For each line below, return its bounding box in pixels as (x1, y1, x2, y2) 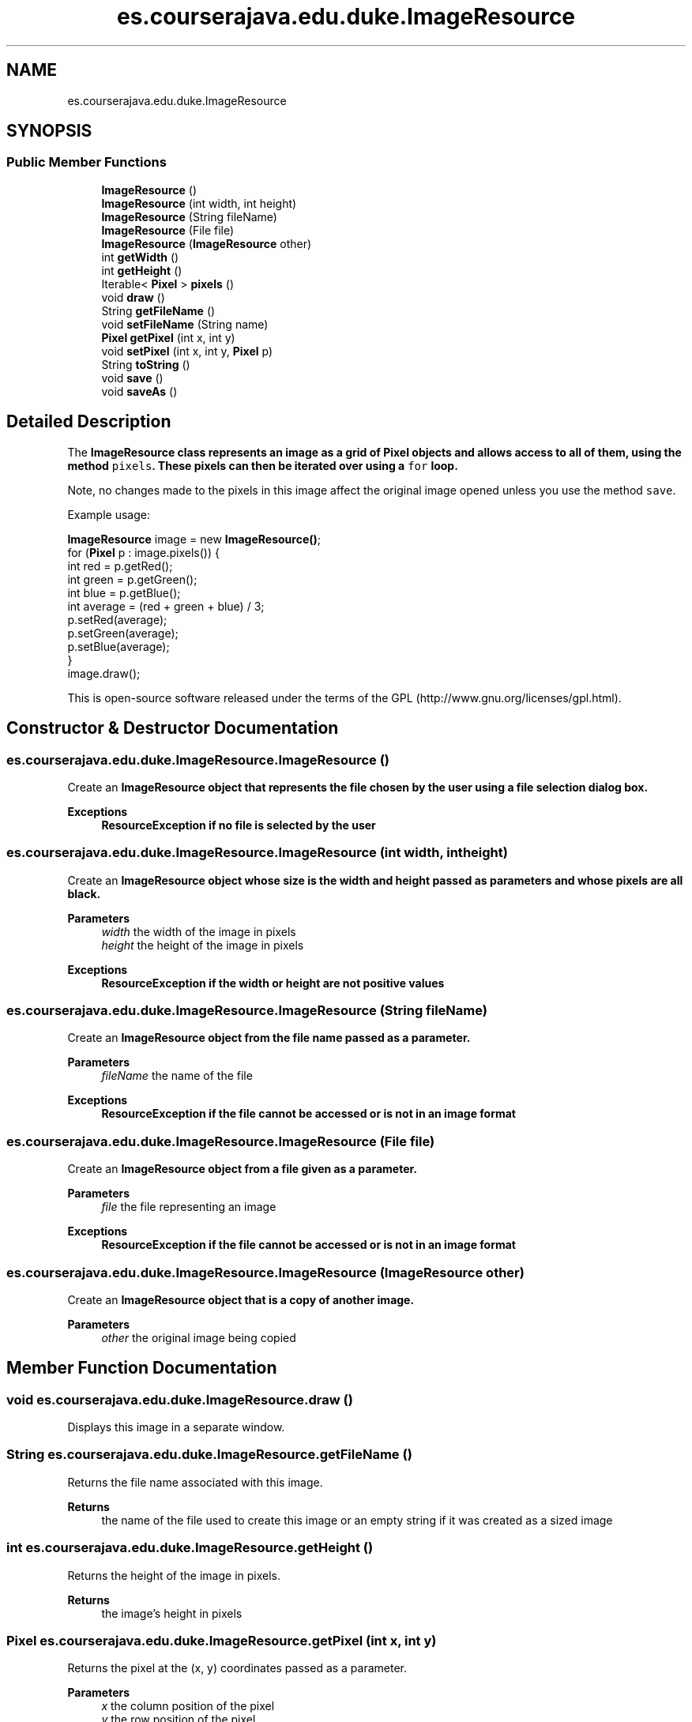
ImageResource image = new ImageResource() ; (67, 532, 322, 546)
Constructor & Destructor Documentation (6, 718, 339, 739)
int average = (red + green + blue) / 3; (67, 599, 265, 613)
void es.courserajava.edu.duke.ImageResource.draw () (6, 1391, 353, 1408)
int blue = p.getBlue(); (67, 585, 181, 600)
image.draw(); (67, 666, 141, 680)
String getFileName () (101, 303, 216, 318)
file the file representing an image (101, 1200, 276, 1214)
